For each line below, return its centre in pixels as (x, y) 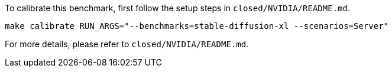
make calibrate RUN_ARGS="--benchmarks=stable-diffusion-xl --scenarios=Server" (197, 26)
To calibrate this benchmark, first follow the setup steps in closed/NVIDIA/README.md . (177, 8)
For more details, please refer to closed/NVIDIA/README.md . (127, 44)
